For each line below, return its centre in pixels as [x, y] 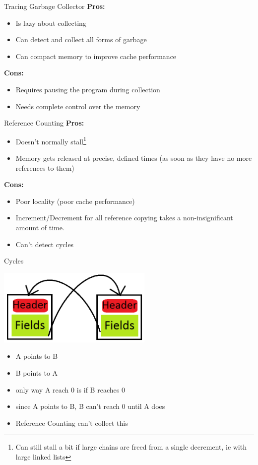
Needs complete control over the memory [78, 106]
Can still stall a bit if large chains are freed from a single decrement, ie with [131, 447]
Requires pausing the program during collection [88, 89]
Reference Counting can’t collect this [72, 423]
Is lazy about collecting [51, 23]
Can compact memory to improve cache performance [96, 56]
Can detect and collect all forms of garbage [81, 39]
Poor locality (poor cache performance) [75, 201]
